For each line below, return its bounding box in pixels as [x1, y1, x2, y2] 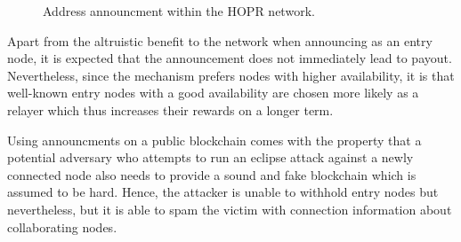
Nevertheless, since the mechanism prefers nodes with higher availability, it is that [7, 66, 455, 84]
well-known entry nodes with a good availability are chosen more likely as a [7, 83, 419, 102]
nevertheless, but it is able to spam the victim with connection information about [7, 199, 452, 218]
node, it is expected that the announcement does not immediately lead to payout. [7, 49, 452, 67]
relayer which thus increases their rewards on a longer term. [7, 100, 334, 119]
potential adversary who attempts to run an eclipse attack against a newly [7, 148, 414, 167]
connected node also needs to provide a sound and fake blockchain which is [7, 165, 417, 183]
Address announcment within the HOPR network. [43, 2, 315, 20]
